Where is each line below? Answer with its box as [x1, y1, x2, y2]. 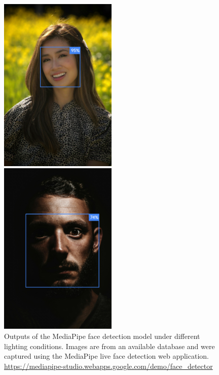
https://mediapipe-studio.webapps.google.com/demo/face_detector [4, 360, 213, 371]
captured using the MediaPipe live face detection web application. [4, 351, 209, 361]
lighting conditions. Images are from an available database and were [4, 340, 215, 351]
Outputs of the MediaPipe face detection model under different [4, 330, 200, 341]
